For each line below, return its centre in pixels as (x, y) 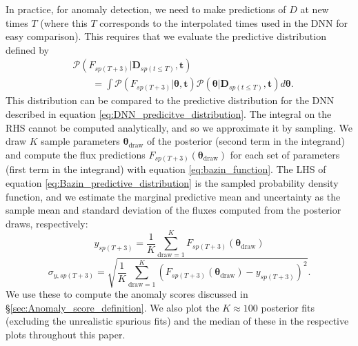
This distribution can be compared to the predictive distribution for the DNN (170, 100)
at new (315, 9)
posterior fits (288, 307)
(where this (64, 22)
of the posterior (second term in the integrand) (246, 141)
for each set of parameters (285, 154)
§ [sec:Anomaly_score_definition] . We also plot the (112, 307)
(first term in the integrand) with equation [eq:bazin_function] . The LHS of (166, 169)
